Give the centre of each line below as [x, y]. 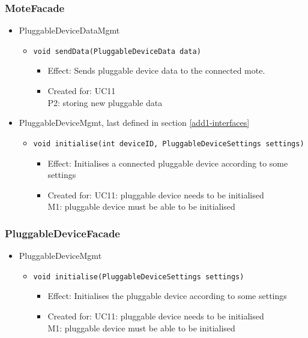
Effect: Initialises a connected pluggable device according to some [168, 163]
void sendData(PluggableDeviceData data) [117, 51]
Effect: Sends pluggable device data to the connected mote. [156, 70]
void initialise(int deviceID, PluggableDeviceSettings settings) [169, 144]
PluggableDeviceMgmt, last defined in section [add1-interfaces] [134, 123]
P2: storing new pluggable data [105, 102]
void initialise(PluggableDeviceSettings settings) [139, 277]
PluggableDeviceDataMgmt [69, 30]
